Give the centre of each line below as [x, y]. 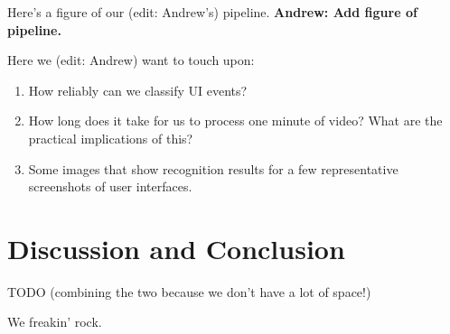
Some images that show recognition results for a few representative [213, 168]
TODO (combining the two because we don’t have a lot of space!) [189, 291]
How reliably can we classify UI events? [138, 90]
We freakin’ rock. [55, 322]
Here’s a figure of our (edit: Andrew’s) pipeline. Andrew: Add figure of [212, 12]
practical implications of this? [111, 138]
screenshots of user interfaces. [110, 186]
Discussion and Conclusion [176, 248]
